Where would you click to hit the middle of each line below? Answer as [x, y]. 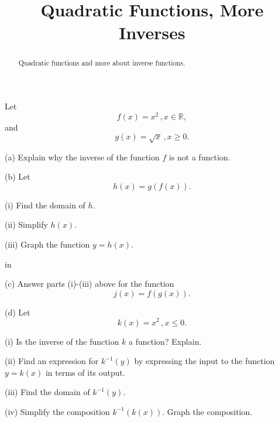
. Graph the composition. [207, 411]
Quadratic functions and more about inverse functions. [102, 63]
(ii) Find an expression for [52, 361]
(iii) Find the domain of [47, 392]
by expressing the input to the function [204, 361]
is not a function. [199, 157]
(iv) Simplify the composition [57, 411]
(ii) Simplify [26, 224]
